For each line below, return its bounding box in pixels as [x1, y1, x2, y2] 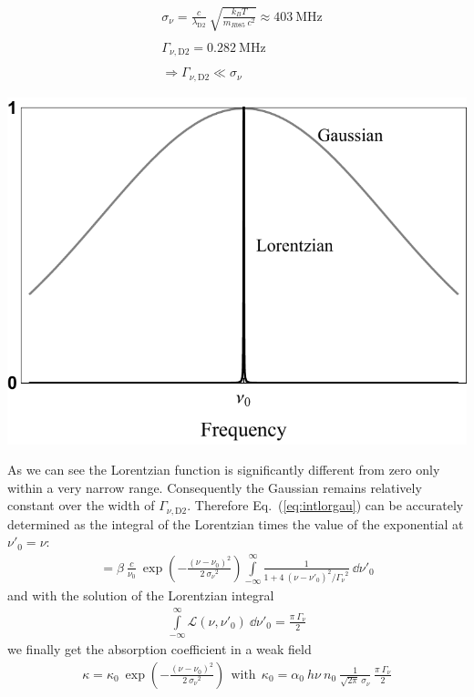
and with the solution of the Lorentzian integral [7, 586, 274, 605]
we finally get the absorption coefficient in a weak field [7, 640, 312, 659]
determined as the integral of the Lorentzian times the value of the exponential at [7, 514, 464, 533]
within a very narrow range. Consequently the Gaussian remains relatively [7, 477, 422, 497]
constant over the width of [7, 496, 155, 515]
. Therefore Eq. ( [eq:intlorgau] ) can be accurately [187, 496, 464, 515]
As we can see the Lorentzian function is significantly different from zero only [7, 460, 440, 479]
